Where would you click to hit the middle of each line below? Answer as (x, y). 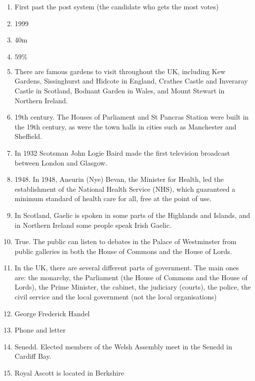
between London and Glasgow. (61, 162)
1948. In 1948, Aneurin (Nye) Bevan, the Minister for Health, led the (119, 179)
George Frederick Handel (52, 313)
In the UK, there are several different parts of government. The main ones (127, 268)
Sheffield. (28, 136)
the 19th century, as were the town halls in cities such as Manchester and (126, 126)
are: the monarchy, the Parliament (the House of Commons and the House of (131, 277)
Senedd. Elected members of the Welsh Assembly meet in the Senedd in (123, 346)
